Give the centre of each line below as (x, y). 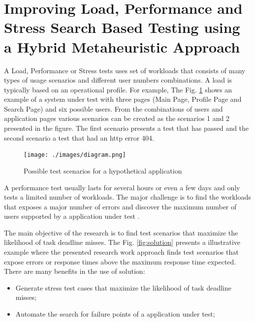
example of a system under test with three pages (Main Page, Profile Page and (123, 99)
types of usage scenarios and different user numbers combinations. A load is (118, 80)
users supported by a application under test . (72, 216)
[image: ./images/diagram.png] (75, 155)
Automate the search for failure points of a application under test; (115, 314)
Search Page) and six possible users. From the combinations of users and (113, 108)
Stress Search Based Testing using (122, 27)
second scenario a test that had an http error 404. (79, 137)
